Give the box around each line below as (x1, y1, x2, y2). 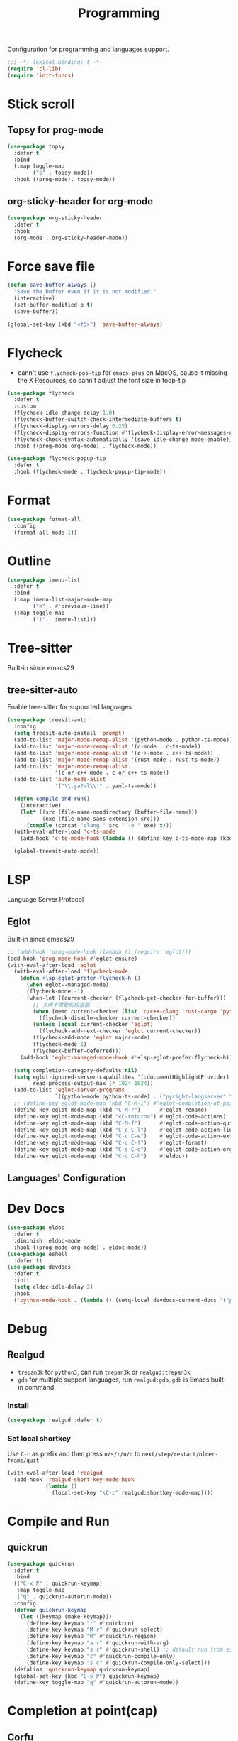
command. (24, 1382, 57, 1391)
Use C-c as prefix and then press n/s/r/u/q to (7, 1450, 141, 1458)
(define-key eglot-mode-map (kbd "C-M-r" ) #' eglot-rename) (13, 1106, 208, 1113)
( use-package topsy (7, 143, 65, 150)
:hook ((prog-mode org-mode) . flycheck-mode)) (13, 442, 157, 449)
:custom (13, 403, 37, 410)
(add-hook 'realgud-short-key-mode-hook (13, 1476, 135, 1483)
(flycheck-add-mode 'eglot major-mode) (33, 1035, 151, 1042)
